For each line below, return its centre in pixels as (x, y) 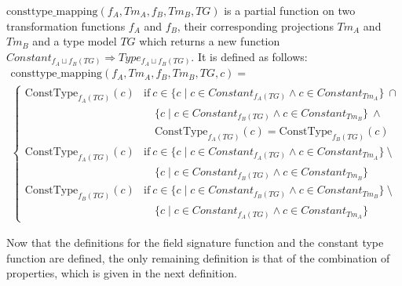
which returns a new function (210, 41)
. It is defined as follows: (249, 56)
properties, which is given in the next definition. (122, 273)
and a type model (75, 41)
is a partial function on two (290, 10)
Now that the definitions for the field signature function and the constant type (195, 243)
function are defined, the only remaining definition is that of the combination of (198, 257)
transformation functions (66, 25)
